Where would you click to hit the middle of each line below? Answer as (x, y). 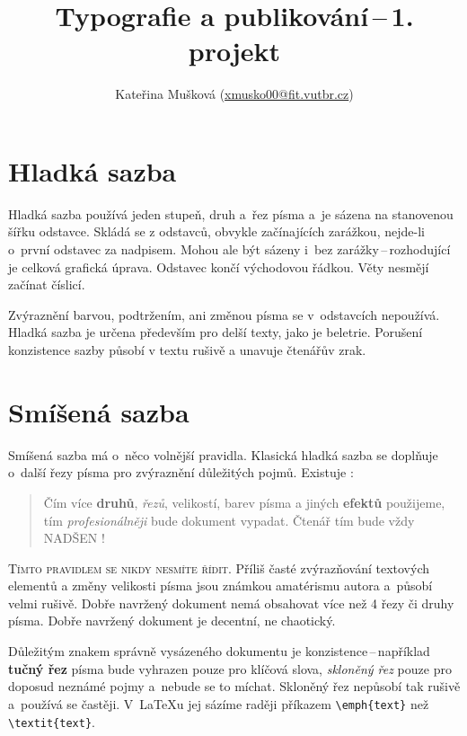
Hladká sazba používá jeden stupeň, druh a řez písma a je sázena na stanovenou (231, 213)
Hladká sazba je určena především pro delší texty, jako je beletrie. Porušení (216, 332)
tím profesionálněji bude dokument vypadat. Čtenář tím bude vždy (229, 520)
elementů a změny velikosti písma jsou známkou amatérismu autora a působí (220, 585)
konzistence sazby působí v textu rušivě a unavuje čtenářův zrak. (187, 350)
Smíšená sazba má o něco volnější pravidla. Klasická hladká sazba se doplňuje (223, 454)
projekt (234, 51)
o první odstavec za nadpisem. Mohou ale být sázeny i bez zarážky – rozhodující (229, 249)
